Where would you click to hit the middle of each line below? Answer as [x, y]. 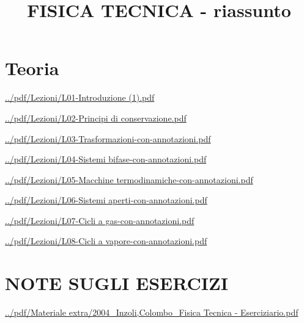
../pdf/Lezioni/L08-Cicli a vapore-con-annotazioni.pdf [106, 241]
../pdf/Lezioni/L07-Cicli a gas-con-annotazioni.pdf [100, 220]
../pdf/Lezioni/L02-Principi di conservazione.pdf [96, 118]
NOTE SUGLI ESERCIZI [117, 283]
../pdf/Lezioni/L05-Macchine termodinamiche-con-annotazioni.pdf [129, 179]
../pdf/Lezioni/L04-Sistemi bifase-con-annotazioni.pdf [106, 159]
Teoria [32, 68]
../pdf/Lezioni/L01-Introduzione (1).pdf [80, 97]
